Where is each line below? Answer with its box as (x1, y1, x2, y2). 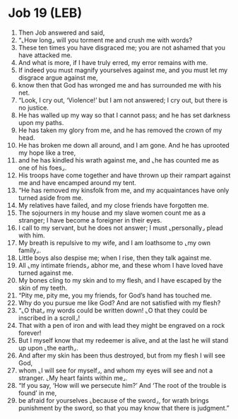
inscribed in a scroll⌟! (18, 313, 81, 322)
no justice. (18, 103, 49, 112)
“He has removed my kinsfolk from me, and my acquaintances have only (18, 186, 230, 194)
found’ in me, (18, 389, 57, 397)
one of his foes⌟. (18, 163, 67, 172)
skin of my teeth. (18, 283, 68, 292)
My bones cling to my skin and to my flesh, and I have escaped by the (18, 276, 222, 284)
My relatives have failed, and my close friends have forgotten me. (18, 201, 209, 209)
